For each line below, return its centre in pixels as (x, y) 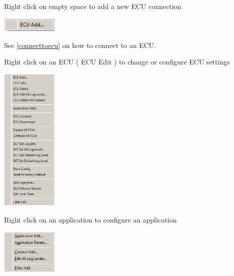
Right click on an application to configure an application (90, 220)
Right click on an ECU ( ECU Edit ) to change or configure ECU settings (117, 62)
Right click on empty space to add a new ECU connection (93, 6)
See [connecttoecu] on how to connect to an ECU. (80, 45)
